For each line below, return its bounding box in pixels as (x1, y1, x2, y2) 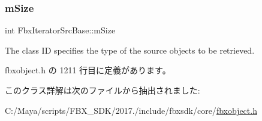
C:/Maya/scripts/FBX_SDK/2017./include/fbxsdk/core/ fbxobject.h (5, 104, 257, 116)
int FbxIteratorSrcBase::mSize (5, 24, 116, 36)
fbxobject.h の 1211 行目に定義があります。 (5, 64, 171, 76)
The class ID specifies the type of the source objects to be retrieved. (5, 44, 255, 56)
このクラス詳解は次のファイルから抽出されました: (5, 84, 200, 96)
